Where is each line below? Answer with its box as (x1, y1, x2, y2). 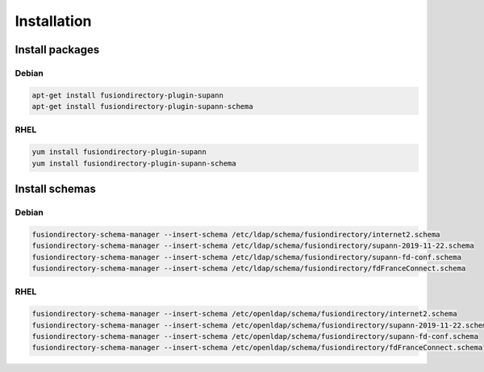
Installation (15, 12, 92, 30)
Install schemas (15, 182, 96, 196)
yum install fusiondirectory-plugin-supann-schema (31, 158, 237, 168)
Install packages (15, 43, 100, 56)
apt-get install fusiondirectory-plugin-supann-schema (31, 102, 253, 111)
